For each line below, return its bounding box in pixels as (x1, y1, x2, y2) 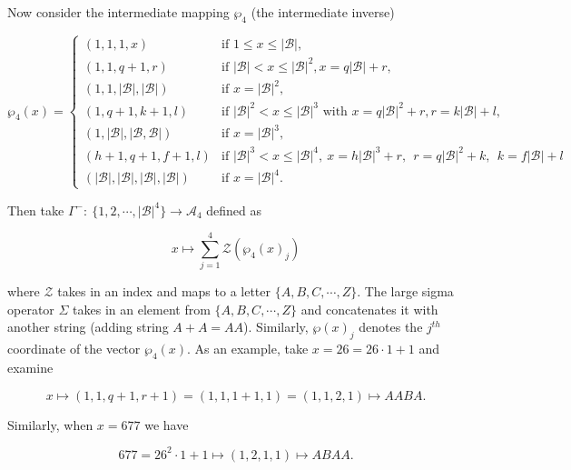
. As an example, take (187, 339, 309, 358)
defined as (206, 200, 262, 219)
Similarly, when (7, 415, 94, 434)
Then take (7, 200, 64, 219)
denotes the (359, 317, 423, 336)
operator (7, 299, 54, 318)
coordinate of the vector (7, 339, 141, 358)
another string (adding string (7, 317, 169, 336)
